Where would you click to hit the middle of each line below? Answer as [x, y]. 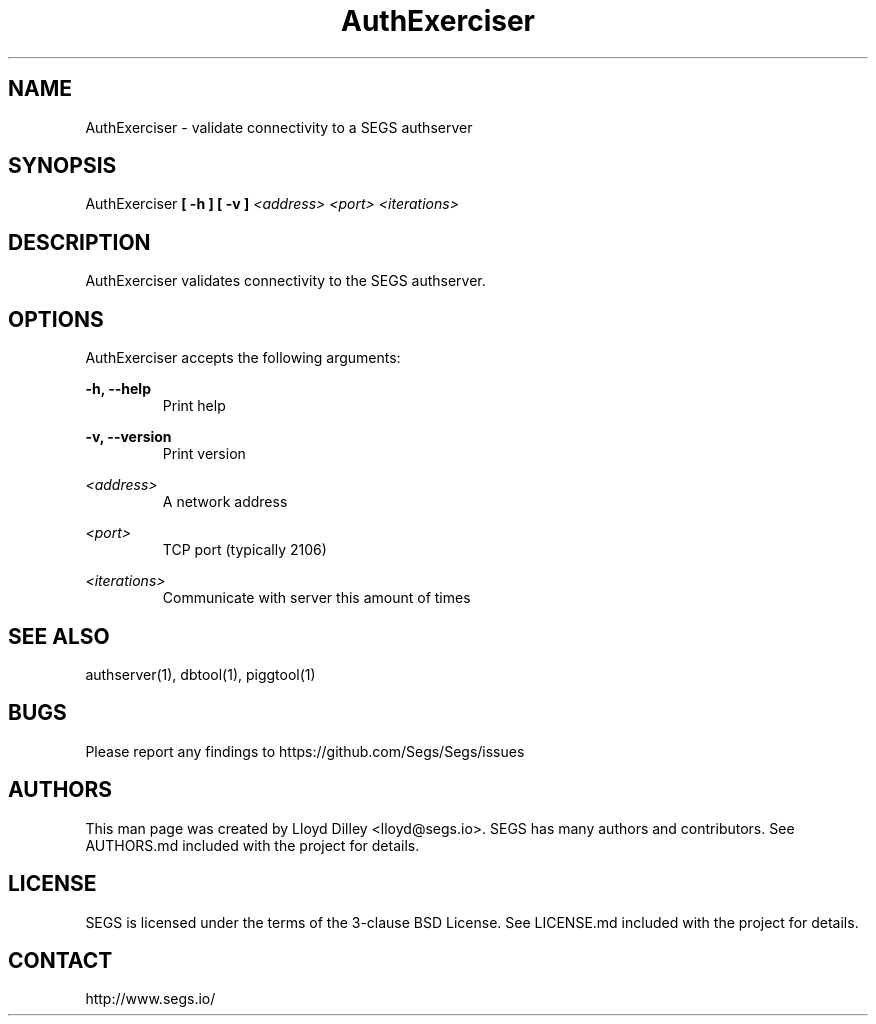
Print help [194, 406]
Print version [204, 454]
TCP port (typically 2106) [244, 550]
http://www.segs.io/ [150, 999]
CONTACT [60, 960]
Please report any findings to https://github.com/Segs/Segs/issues [305, 751]
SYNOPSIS [62, 166]
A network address [225, 502]
